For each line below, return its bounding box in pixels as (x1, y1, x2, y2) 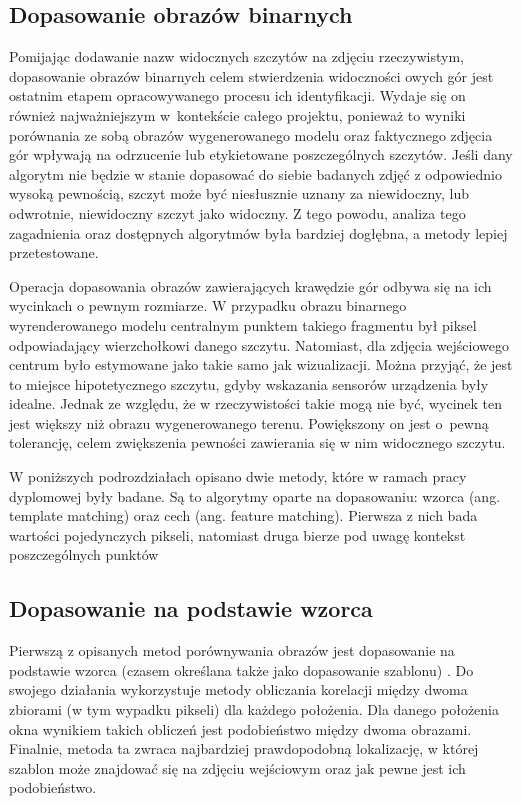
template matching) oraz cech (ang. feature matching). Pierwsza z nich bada (9, 505, 478, 526)
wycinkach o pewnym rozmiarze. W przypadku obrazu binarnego (9, 295, 407, 316)
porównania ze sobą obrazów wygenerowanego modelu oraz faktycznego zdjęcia (9, 124, 493, 145)
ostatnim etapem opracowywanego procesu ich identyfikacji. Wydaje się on (9, 85, 466, 106)
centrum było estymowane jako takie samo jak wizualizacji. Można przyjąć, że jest (9, 354, 513, 375)
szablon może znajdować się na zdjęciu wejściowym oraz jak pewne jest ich (9, 757, 466, 778)
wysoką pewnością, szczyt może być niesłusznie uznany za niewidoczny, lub (9, 183, 470, 204)
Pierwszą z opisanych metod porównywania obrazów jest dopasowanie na (9, 640, 455, 661)
